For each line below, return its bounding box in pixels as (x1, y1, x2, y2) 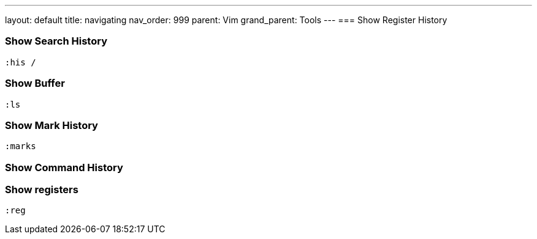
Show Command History (5, 161, 123, 174)
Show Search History (5, 35, 107, 48)
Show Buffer (5, 77, 65, 90)
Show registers (5, 183, 78, 196)
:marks (5, 141, 36, 152)
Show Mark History (5, 119, 98, 131)
